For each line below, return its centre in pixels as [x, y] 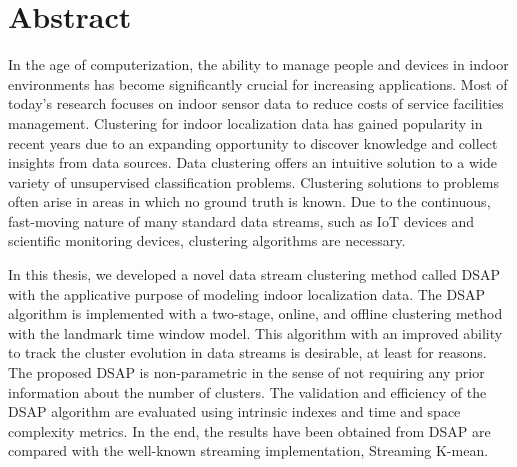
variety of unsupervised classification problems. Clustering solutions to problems [253, 181]
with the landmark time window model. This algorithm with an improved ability [255, 332]
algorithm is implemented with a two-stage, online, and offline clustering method [255, 313]
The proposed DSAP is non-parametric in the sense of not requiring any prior [246, 372]
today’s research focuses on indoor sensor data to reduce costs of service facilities [256, 103]
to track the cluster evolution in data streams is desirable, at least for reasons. [247, 352]
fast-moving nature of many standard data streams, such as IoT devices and [241, 220]
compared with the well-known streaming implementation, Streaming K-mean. [248, 450]
